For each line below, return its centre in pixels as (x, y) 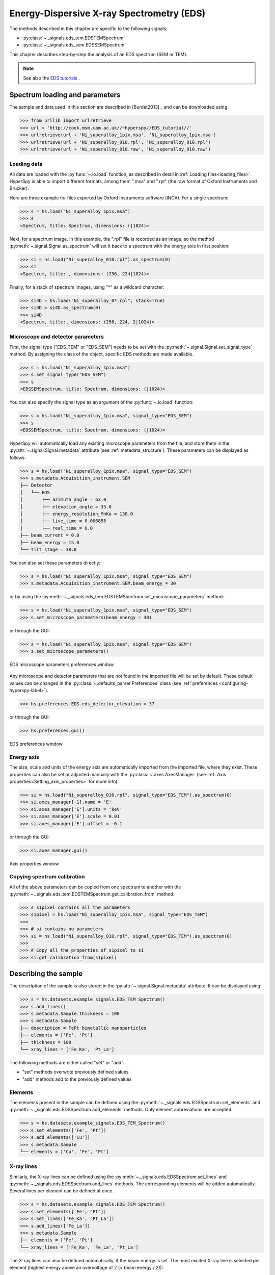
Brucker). (19, 188)
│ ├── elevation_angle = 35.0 (66, 507)
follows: (18, 457)
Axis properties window (34, 863)
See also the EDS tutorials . (51, 78)
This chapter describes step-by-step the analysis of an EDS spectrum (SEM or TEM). (99, 54)
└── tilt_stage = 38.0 (48, 549)
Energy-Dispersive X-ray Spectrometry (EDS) (107, 13)
